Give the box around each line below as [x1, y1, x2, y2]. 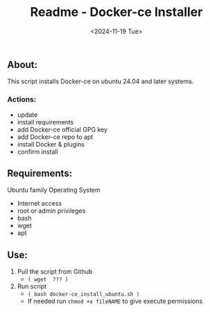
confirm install [17, 147, 59, 156]
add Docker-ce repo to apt [17, 133, 94, 141]
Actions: [7, 95, 37, 104]
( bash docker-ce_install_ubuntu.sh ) [27, 291, 140, 298]
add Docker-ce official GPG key [17, 125, 108, 133]
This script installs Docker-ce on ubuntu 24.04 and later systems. [7, 77, 194, 85]
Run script [17, 282, 47, 290]
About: [7, 58, 38, 70]
